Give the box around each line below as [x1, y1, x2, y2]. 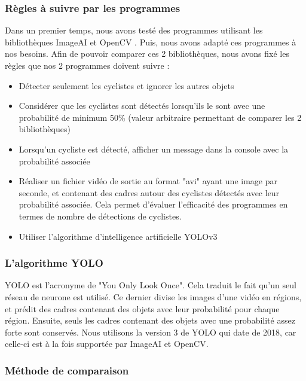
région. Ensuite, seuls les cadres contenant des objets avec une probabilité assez [5, 314, 295, 327]
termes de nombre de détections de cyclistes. [19, 209, 182, 222]
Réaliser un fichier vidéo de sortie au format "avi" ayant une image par [19, 175, 277, 187]
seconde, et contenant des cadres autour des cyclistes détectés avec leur [19, 186, 280, 199]
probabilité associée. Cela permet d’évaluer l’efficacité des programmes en [19, 198, 288, 211]
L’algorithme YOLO [5, 255, 103, 270]
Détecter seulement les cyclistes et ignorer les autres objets [19, 79, 234, 92]
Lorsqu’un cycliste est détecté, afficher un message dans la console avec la [19, 142, 289, 155]
